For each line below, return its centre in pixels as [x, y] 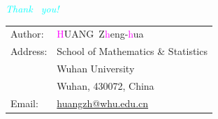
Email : [24, 103]
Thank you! [32, 8]
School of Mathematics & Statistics [132, 51]
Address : [29, 51]
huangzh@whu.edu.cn [103, 103]
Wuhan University [96, 69]
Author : [27, 34]
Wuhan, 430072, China [106, 85]
